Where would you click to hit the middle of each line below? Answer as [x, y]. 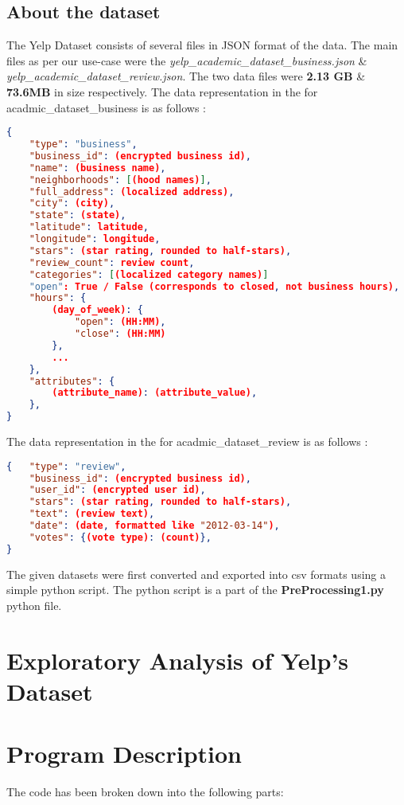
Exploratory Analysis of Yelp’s [178, 660]
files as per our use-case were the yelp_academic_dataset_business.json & [187, 60]
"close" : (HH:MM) [120, 334]
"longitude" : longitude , [95, 239]
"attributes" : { [72, 381]
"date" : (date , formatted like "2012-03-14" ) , [154, 526]
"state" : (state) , [78, 215]
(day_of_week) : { [97, 310]
